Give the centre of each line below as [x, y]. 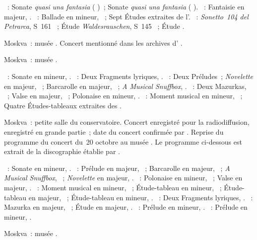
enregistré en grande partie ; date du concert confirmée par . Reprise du [114, 131]
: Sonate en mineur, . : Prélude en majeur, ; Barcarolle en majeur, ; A [119, 168]
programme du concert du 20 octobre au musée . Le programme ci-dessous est [123, 141]
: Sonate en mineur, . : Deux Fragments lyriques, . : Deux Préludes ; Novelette [130, 76]
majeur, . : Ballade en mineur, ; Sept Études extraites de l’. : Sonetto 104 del [126, 16]
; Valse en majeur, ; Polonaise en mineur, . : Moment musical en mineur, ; [125, 96]
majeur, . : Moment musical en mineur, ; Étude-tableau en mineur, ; [113, 187]
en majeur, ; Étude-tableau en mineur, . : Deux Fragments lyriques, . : [141, 197]
